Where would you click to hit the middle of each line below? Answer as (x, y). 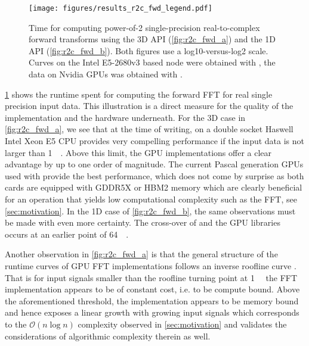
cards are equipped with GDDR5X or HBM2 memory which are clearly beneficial (154, 187)
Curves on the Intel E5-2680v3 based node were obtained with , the (152, 62)
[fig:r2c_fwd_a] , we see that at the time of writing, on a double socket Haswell (149, 129)
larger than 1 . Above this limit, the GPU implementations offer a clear (138, 152)
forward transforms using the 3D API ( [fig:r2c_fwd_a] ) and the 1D (152, 39)
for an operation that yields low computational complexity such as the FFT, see (151, 199)
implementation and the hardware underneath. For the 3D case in (125, 117)
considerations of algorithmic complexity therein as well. (108, 336)
